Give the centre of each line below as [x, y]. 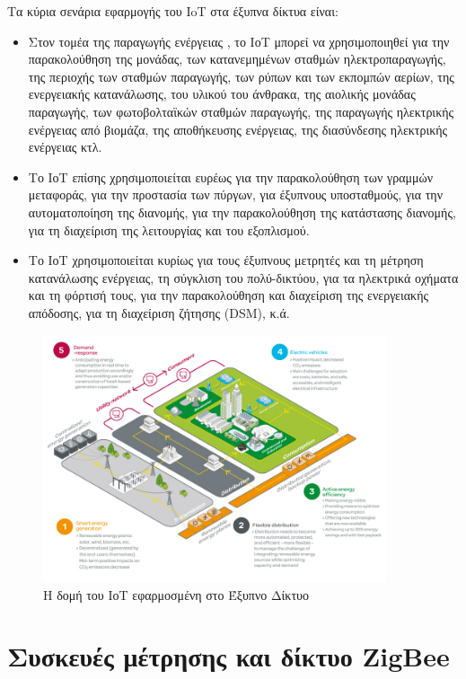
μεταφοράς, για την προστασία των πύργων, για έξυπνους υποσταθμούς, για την [236, 194]
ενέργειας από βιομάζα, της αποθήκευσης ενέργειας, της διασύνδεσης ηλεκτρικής [238, 129]
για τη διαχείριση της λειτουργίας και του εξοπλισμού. [169, 229]
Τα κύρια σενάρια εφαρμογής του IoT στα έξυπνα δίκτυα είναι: [173, 11]
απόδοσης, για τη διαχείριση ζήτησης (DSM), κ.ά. [159, 312]
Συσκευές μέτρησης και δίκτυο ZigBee [229, 656]
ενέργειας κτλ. [65, 147]
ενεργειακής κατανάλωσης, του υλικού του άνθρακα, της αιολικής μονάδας [222, 94]
